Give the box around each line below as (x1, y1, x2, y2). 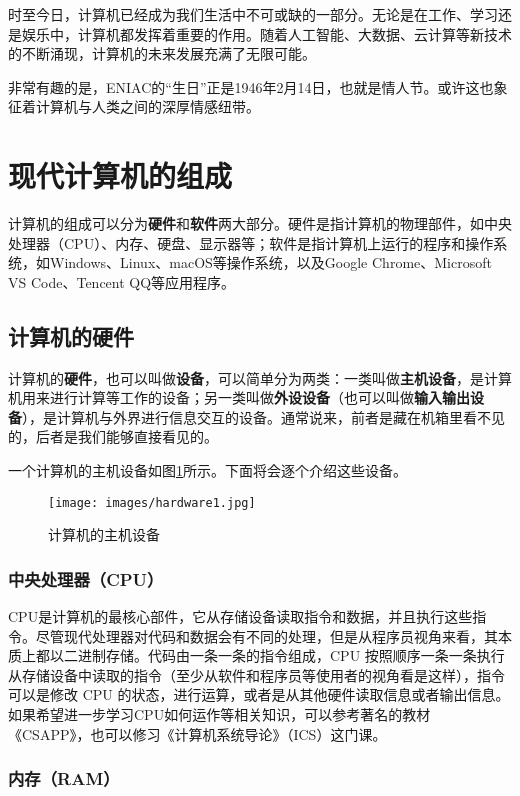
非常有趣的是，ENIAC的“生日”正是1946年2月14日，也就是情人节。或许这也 (8, 76, 494, 97)
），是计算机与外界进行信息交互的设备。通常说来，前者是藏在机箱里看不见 (22, 406, 505, 427)
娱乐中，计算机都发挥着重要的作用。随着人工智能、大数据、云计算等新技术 (21, 23, 512, 44)
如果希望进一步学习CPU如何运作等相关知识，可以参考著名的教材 (8, 704, 431, 725)
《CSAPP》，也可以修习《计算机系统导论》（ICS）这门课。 (8, 723, 387, 744)
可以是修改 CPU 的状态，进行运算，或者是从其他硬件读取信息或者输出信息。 (8, 684, 510, 705)
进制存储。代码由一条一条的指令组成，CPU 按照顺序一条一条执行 (77, 645, 505, 666)
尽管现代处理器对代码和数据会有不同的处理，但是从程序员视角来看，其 (35, 625, 498, 646)
